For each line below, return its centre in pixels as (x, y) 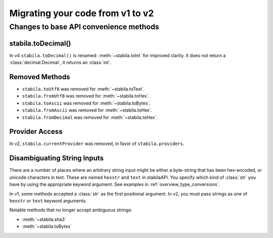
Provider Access (36, 132)
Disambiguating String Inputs (56, 158)
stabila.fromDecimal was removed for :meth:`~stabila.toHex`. (90, 117)
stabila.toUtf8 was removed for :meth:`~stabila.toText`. (83, 89)
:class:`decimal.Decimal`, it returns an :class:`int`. (60, 63)
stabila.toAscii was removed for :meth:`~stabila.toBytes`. (86, 103)
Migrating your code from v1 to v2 (82, 13)
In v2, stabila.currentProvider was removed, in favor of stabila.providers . (97, 144)
